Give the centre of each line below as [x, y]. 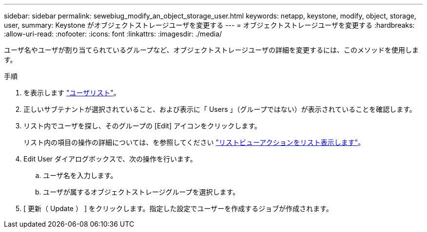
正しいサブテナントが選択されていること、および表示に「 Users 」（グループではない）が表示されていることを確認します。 [220, 109]
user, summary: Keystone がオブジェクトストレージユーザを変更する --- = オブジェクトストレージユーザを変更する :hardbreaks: [209, 25]
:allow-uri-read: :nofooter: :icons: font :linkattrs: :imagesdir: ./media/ [113, 34]
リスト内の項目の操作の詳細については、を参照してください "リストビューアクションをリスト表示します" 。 [194, 142]
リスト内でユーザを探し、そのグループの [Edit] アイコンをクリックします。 [142, 126]
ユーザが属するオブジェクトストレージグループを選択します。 [141, 192]
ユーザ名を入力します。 [80, 175]
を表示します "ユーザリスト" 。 [72, 93]
